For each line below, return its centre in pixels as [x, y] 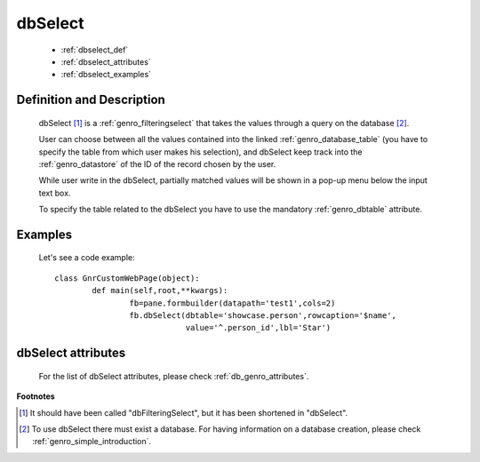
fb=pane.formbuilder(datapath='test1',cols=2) [232, 303]
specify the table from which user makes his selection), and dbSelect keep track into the [201, 152]
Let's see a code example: [87, 258]
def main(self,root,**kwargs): [160, 291]
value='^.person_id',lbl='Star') [258, 328]
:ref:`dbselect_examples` [106, 75]
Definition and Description [91, 100]
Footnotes [36, 396]
